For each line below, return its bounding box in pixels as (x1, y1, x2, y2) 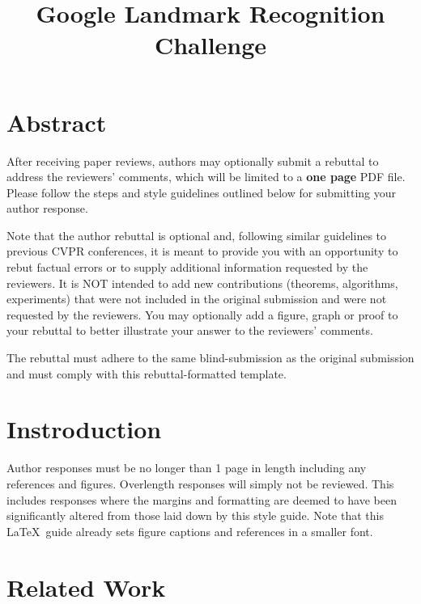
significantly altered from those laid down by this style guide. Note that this (6, 507, 384, 524)
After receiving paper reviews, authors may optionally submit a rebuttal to (6, 152, 379, 169)
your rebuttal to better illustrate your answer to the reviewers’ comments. (6, 322, 373, 339)
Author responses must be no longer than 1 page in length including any (6, 459, 367, 476)
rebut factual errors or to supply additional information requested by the (6, 259, 368, 276)
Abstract (6, 105, 107, 138)
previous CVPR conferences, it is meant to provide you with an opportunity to (6, 243, 398, 260)
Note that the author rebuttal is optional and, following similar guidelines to (6, 226, 387, 243)
